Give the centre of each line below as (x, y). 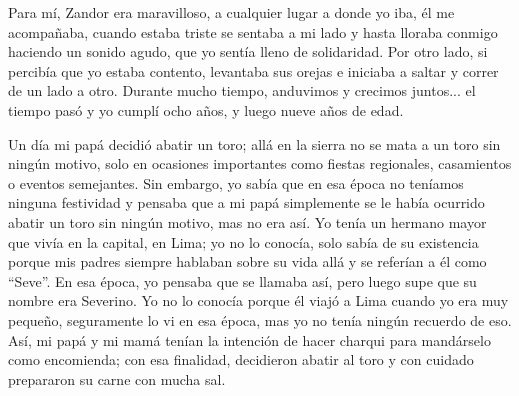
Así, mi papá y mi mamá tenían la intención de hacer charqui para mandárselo (249, 339)
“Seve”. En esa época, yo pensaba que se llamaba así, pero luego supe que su (242, 280)
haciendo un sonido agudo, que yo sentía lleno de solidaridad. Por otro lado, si (248, 51)
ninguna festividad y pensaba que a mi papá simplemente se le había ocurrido (246, 202)
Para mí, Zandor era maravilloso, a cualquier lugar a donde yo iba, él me (231, 12)
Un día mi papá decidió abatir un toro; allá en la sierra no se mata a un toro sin (254, 143)
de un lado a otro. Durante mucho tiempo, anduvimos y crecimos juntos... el (242, 90)
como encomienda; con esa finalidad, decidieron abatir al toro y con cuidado (241, 359)
